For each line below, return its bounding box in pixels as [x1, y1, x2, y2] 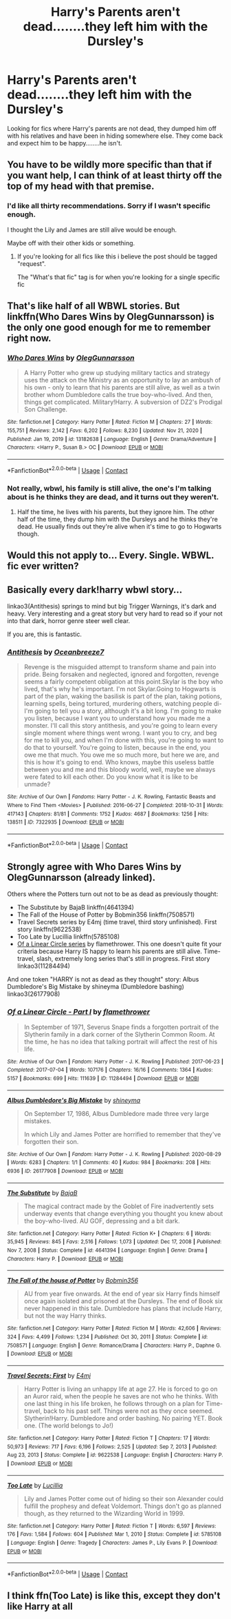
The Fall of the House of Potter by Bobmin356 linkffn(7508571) [16, 910, 195, 919]
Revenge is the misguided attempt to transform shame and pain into [23, 663, 217, 671]
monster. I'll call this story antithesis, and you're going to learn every [23, 722, 218, 730]
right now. [7, 332, 52, 345]
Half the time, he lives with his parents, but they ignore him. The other [16, 507, 215, 516]
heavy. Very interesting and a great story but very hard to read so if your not [7, 609, 223, 618]
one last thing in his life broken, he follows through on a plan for [23, 1399, 205, 1407]
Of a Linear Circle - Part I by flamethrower [7, 1007, 150, 1017]
